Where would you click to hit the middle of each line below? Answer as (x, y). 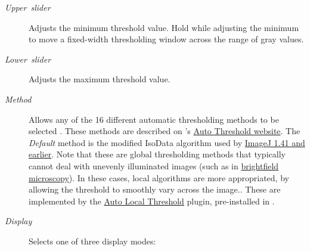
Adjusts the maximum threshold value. (100, 79)
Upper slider (28, 7)
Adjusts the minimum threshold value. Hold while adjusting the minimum (164, 27)
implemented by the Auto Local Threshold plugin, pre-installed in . (152, 201)
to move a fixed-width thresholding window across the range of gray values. (166, 39)
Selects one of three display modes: (92, 241)
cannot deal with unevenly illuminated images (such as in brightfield (154, 165)
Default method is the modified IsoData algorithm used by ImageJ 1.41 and (167, 142)
